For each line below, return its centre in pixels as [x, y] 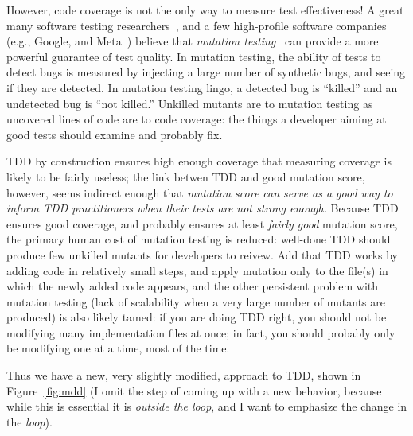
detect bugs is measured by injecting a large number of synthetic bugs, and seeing [206, 72]
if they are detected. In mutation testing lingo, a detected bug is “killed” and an [202, 87]
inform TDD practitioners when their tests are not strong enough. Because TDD [203, 208]
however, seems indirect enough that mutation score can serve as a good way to [200, 192]
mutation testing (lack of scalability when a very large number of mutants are [196, 301]
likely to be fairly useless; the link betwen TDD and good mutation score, [186, 176]
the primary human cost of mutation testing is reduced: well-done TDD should [199, 239]
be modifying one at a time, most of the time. [118, 348]
